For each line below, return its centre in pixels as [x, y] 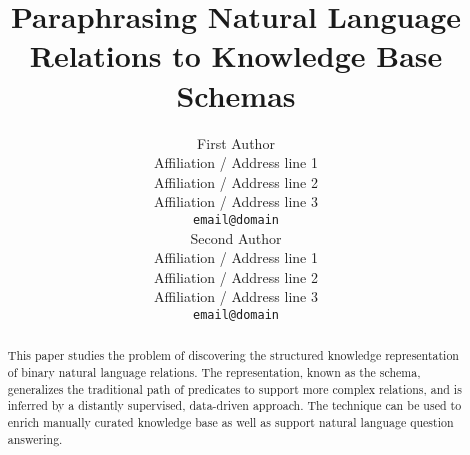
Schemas [236, 94]
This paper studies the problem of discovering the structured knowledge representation [233, 355]
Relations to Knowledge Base [236, 55]
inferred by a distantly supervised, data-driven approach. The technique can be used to [234, 405]
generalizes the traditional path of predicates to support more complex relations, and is [234, 388]
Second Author [236, 237]
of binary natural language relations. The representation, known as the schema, [214, 372]
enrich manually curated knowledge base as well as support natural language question [230, 421]
